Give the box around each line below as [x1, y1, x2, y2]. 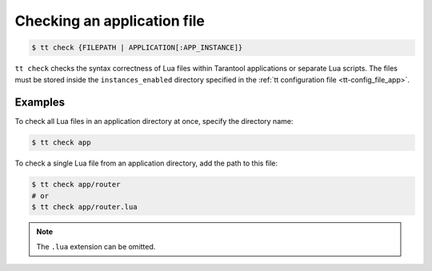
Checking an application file [14, 12, 206, 30]
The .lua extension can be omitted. [36, 241, 156, 251]
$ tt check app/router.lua [31, 202, 138, 212]
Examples [14, 96, 66, 110]
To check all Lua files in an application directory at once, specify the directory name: [14, 117, 294, 126]
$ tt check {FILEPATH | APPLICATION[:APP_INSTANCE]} [31, 43, 243, 52]
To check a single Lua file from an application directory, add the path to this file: [14, 158, 278, 168]
